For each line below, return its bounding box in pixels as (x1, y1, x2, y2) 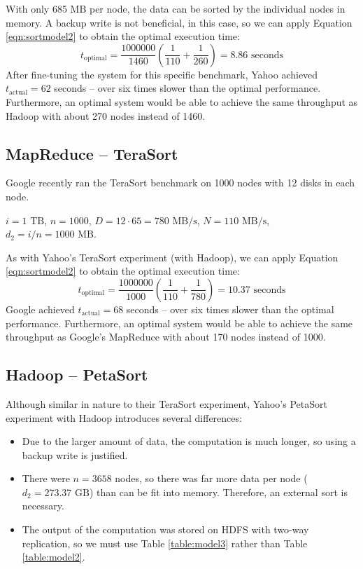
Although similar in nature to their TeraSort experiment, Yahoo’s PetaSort (6, 396, 327, 411)
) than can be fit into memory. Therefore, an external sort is (89, 484, 348, 499)
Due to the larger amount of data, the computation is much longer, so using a (22, 434, 356, 448)
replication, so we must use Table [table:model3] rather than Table (22, 535, 308, 550)
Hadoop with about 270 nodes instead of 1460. (6, 108, 206, 123)
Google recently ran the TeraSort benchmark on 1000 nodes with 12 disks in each (6, 175, 355, 190)
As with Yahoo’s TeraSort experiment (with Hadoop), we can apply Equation (6, 249, 339, 264)
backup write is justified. (22, 447, 128, 462)
